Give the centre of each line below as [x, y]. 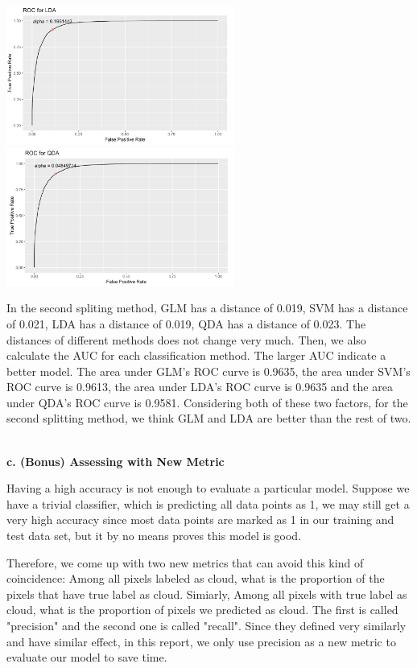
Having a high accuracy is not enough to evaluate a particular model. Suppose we [208, 488]
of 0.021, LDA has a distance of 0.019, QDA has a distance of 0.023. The [186, 323]
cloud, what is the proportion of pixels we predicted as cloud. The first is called [202, 610]
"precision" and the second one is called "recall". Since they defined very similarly [206, 625]
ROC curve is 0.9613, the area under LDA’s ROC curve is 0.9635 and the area [200, 387]
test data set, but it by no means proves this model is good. [154, 536]
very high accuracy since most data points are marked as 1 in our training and [200, 520]
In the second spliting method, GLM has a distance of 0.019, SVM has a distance [207, 308]
